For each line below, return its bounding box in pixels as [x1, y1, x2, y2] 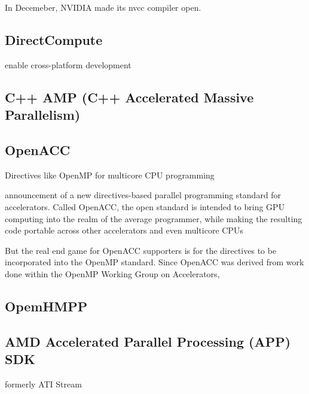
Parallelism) [5, 105, 81, 124]
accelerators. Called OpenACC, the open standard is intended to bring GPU [5, 200, 285, 213]
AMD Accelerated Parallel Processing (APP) [5, 332, 291, 350]
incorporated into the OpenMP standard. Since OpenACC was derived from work [5, 256, 304, 268]
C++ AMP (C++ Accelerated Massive [5, 87, 254, 106]
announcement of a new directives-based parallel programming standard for [5, 189, 282, 201]
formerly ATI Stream [5, 377, 82, 390]
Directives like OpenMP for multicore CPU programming [5, 168, 215, 181]
